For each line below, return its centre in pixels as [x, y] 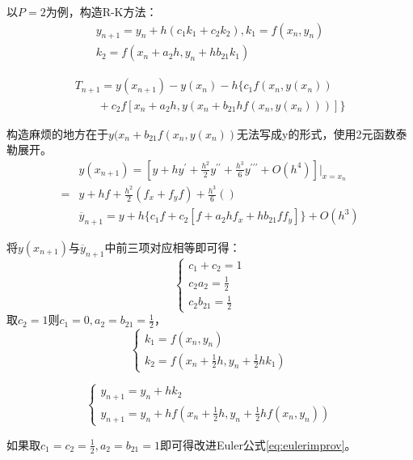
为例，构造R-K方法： [101, 11]
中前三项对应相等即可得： [173, 247]
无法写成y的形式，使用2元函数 [316, 133]
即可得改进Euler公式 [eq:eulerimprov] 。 [258, 444]
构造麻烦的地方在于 [57, 133]
